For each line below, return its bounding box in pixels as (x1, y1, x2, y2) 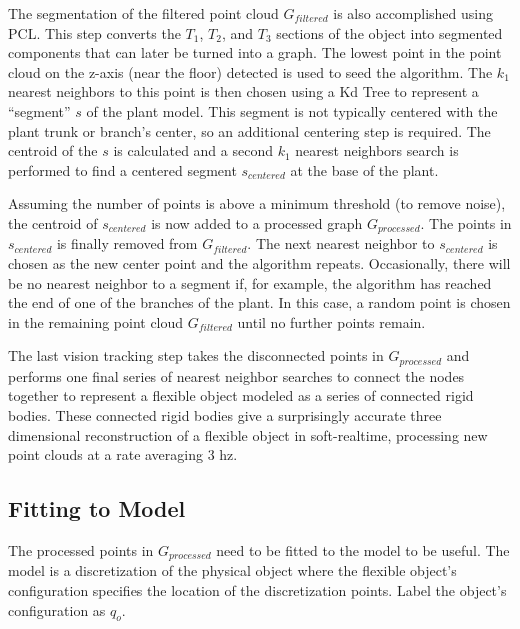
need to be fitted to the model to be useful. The (216, 539, 510, 560)
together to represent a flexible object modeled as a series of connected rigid (8, 385, 474, 406)
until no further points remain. (237, 311, 426, 332)
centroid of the (8, 140, 98, 161)
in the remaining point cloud (8, 311, 184, 332)
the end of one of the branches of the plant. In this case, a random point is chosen (8, 292, 511, 313)
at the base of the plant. (290, 159, 439, 180)
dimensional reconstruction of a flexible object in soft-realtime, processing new (8, 424, 488, 445)
